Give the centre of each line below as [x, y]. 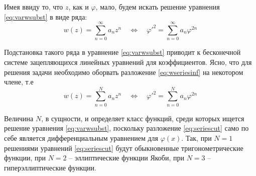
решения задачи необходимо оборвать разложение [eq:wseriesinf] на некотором [124, 72]
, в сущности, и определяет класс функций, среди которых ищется [143, 118]
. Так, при [197, 138]
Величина [19, 118]
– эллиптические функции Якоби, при [126, 158]
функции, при [25, 158]
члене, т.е [19, 82]
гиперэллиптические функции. [50, 167]
